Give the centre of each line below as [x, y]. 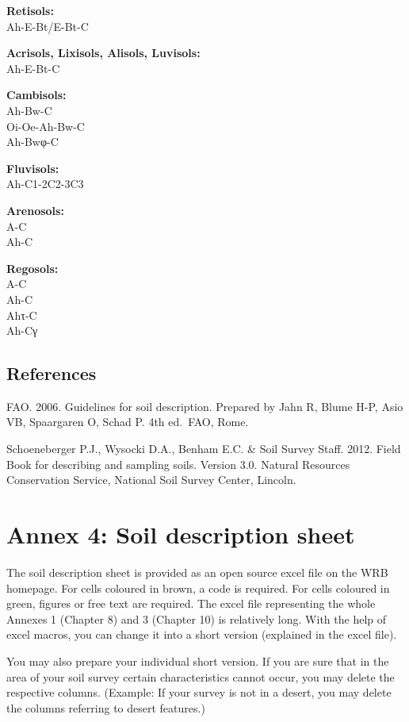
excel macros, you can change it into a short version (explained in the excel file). [202, 634]
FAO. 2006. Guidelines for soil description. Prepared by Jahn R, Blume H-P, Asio [205, 406]
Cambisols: [36, 95]
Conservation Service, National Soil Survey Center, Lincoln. [151, 480]
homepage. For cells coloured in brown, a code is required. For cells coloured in [198, 588]
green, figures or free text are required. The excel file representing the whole [191, 603]
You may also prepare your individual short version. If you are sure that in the [198, 661]
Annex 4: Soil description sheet [181, 534]
